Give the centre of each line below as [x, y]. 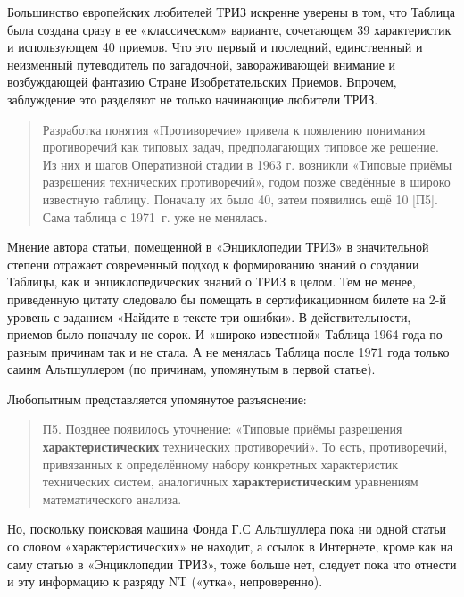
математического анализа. [112, 498]
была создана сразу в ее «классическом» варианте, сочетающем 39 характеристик [229, 29]
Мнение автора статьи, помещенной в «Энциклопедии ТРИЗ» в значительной [218, 247]
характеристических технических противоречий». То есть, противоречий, [245, 447]
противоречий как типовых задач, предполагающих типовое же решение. [240, 147]
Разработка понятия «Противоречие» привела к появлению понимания [234, 129]
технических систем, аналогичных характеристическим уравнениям [230, 481]
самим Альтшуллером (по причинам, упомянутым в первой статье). [191, 369]
